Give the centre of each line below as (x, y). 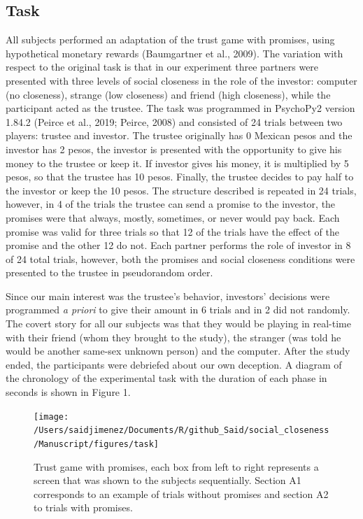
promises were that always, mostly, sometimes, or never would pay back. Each (173, 217)
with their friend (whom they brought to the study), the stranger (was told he (173, 337)
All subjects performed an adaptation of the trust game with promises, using (170, 40)
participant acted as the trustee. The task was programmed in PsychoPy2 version (180, 108)
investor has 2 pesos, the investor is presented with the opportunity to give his (174, 149)
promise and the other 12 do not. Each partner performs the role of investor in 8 (178, 245)
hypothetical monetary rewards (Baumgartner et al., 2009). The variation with (175, 53)
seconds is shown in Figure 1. (68, 392)
